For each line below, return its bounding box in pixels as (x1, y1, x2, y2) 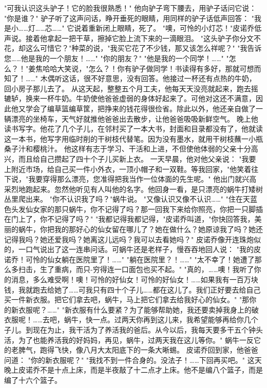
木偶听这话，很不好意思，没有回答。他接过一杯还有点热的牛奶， (40, 73, 256, 84)
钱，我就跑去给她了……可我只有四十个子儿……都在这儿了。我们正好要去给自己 (4, 284, 261, 295)
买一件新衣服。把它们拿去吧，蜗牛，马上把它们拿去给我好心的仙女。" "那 (4, 294, 250, 305)
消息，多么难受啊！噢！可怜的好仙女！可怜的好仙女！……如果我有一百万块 (11, 274, 258, 285)
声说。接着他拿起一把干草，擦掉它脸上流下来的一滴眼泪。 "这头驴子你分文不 (4, 32, 261, 43)
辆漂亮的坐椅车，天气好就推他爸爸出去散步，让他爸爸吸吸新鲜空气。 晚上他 (4, 113, 258, 124)
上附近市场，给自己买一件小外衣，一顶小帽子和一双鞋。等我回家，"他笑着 (4, 163, 252, 174)
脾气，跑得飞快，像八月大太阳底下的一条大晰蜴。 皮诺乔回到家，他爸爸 (18, 344, 258, 355)
